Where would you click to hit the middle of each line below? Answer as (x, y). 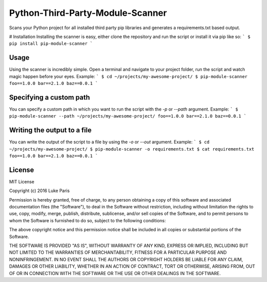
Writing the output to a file (50, 130)
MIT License (22, 181)
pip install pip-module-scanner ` (51, 44)
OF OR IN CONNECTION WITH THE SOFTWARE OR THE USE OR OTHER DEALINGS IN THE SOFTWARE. (115, 273)
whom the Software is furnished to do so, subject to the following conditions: (88, 220)
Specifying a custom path (49, 97)
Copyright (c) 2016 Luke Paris (40, 191)
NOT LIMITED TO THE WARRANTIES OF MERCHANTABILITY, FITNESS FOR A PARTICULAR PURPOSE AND (118, 252)
